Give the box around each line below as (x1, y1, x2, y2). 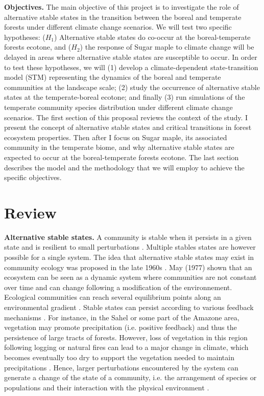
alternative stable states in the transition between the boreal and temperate (4, 11, 242, 22)
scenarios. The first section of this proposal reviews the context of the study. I (4, 112, 248, 122)
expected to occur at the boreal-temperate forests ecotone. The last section (4, 151, 239, 162)
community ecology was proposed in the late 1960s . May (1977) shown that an (4, 261, 252, 272)
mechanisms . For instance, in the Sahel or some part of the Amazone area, (4, 312, 239, 322)
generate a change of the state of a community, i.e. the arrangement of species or (4, 372, 257, 383)
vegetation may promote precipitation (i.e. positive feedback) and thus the (4, 322, 237, 333)
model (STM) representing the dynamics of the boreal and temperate (4, 72, 221, 82)
